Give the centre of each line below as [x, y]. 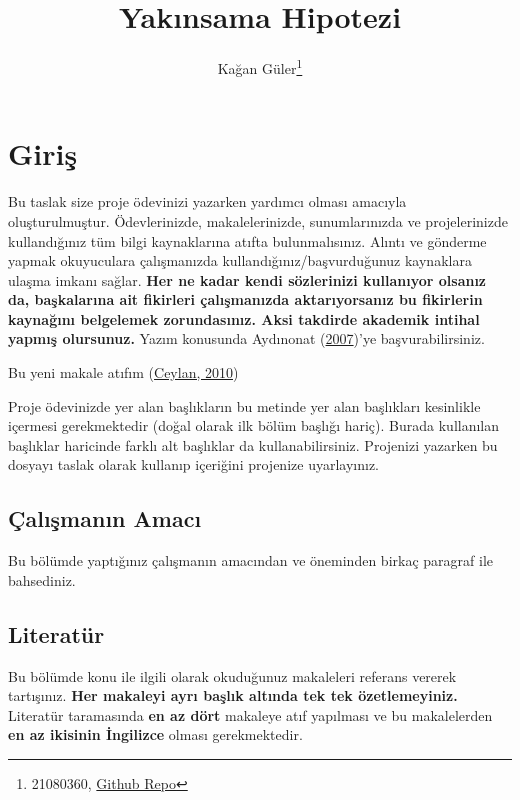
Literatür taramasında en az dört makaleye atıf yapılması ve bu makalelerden [250, 714]
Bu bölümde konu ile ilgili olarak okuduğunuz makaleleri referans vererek [232, 675]
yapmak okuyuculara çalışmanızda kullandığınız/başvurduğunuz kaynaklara [240, 260]
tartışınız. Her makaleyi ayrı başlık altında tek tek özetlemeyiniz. [233, 695]
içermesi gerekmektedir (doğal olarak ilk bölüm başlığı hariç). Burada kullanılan [254, 425]
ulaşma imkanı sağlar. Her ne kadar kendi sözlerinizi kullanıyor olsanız [247, 279]
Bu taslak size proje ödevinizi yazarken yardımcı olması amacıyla [207, 201]
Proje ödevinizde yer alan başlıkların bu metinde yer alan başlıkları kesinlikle [244, 405]
